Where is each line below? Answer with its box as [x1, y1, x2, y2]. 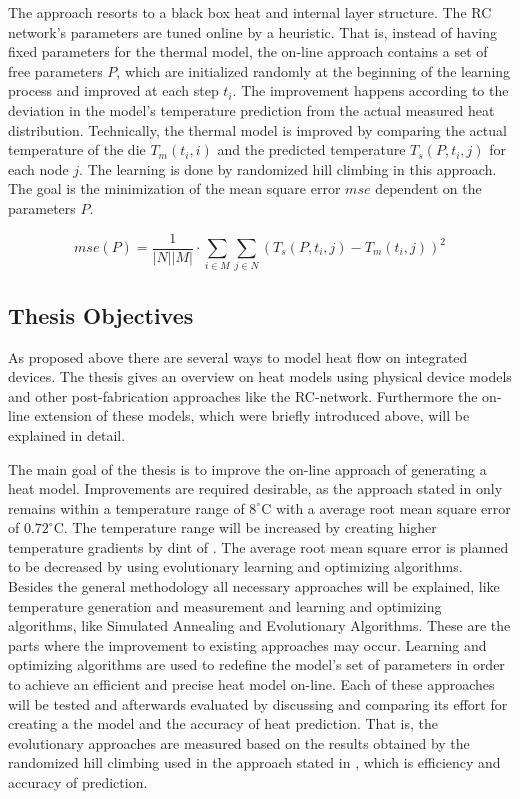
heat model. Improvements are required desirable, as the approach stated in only [8, 478, 503, 499]
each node [8, 158, 69, 179]
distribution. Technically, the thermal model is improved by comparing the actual [8, 119, 507, 140]
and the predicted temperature [217, 139, 406, 160]
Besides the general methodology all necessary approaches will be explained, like [8, 576, 500, 597]
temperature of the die [8, 139, 146, 160]
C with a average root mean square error [261, 497, 511, 518]
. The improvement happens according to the [232, 80, 509, 101]
